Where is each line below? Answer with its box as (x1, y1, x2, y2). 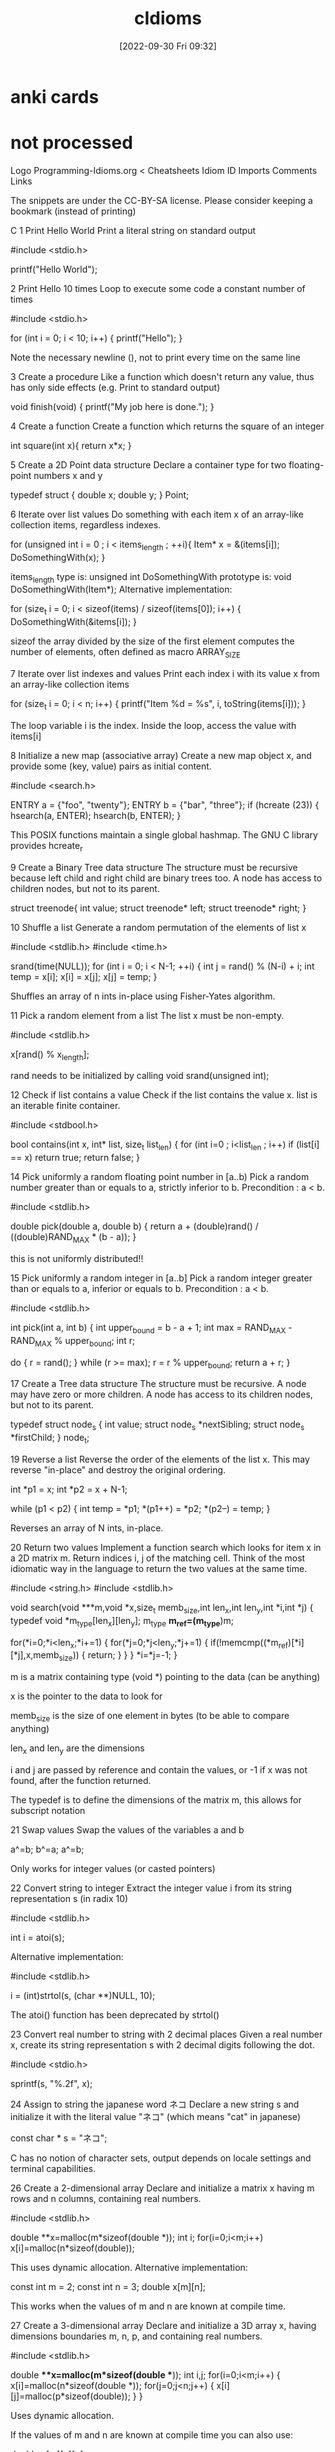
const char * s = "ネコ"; (10, 2132, 108, 2144)
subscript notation (10, 1804, 86, 1816)
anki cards (10, 85, 100, 108)
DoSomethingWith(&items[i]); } (10, 616, 138, 628)
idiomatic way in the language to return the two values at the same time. (10, 1563, 308, 1575)
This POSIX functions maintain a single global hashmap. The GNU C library (10, 828, 318, 841)
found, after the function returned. (10, 1774, 152, 1786)
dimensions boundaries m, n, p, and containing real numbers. (10, 2330, 263, 2342)
